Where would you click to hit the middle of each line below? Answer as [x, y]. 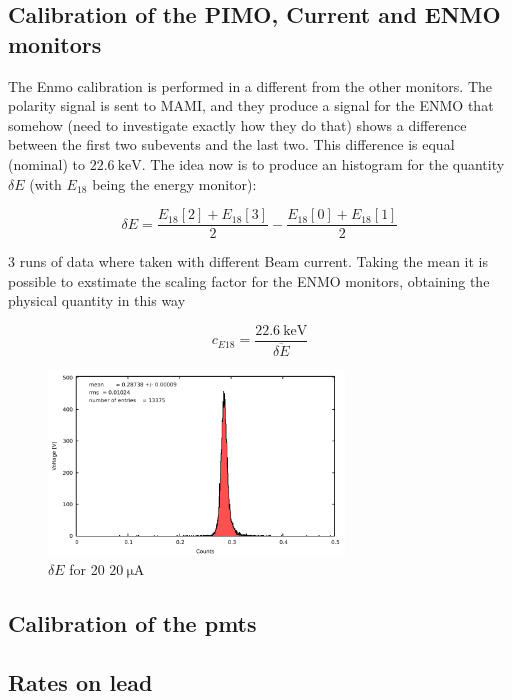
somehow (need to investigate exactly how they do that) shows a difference [237, 124]
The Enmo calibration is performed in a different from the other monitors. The [250, 85]
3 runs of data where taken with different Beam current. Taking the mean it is [248, 261]
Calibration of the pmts [132, 623]
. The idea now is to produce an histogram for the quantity [323, 163]
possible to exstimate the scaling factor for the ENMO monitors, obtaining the [249, 280]
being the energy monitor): [174, 183]
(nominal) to [47, 163]
